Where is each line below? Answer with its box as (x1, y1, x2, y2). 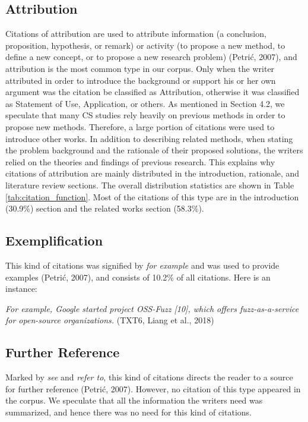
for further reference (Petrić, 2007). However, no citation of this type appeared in (5, 382, 301, 395)
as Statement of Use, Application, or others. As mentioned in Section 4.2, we (5, 97, 285, 109)
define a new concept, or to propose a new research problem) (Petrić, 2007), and (5, 51, 297, 63)
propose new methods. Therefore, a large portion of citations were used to (5, 120, 275, 133)
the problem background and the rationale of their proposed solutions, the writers (5, 144, 303, 156)
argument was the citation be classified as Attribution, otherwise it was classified (5, 86, 300, 98)
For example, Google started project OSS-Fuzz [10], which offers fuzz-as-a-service (5, 302, 299, 314)
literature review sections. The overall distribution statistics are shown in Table (5, 178, 294, 191)
